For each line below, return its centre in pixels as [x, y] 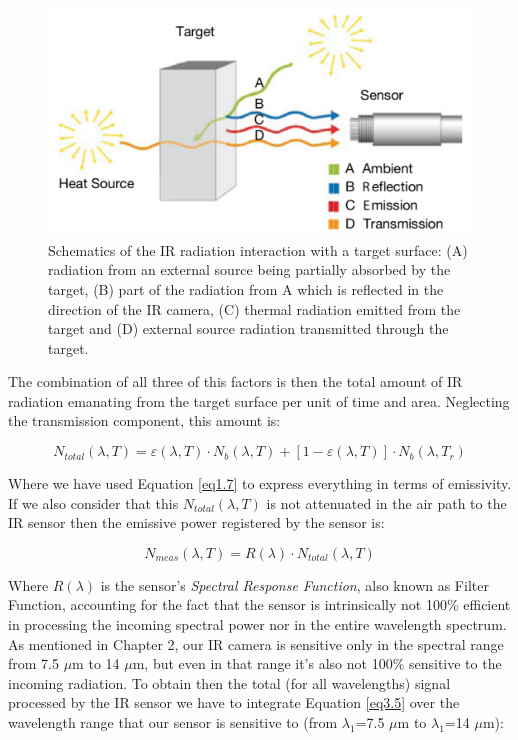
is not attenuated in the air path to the [386, 502]
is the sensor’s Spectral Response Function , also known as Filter [294, 584]
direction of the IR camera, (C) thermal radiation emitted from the [254, 308]
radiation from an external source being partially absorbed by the [249, 269]
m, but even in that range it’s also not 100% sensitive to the [317, 663]
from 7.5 [33, 663]
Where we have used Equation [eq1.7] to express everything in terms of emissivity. [260, 483]
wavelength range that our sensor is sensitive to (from [173, 722]
